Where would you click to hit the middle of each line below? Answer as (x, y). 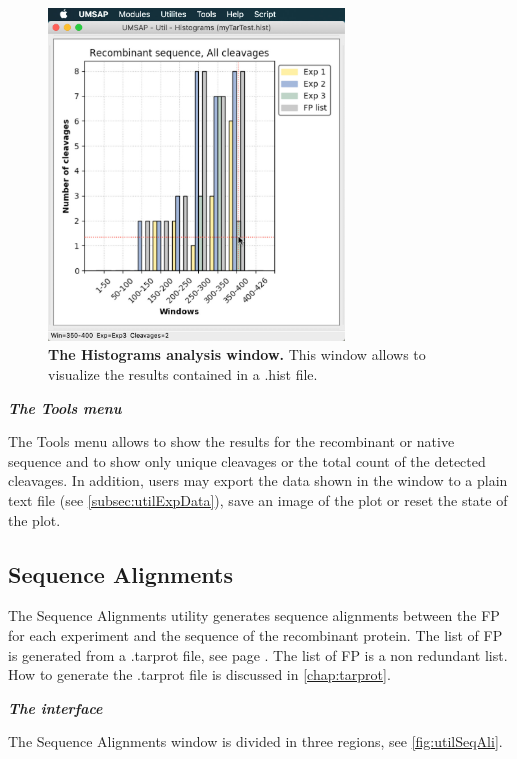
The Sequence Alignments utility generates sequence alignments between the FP (254, 615)
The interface (55, 707)
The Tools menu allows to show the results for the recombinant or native (231, 441)
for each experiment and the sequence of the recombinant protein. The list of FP (255, 635)
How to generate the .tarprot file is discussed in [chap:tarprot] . (199, 674)
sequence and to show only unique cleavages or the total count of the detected (247, 460)
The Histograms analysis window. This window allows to (237, 354)
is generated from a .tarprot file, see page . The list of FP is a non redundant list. (258, 654)
